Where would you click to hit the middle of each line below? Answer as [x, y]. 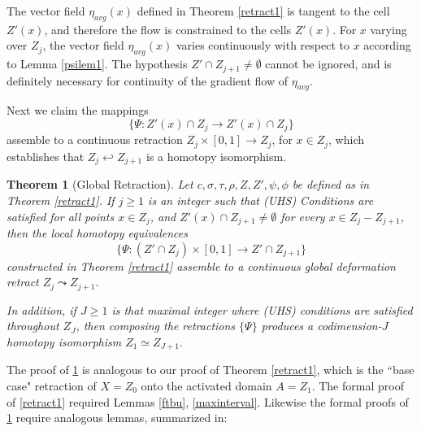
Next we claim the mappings [78, 110]
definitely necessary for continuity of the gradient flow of [148, 80]
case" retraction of [52, 385]
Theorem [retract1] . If [61, 200]
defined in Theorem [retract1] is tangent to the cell [263, 11]
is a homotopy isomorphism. [216, 156]
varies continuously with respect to [263, 45]
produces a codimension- [321, 326]
